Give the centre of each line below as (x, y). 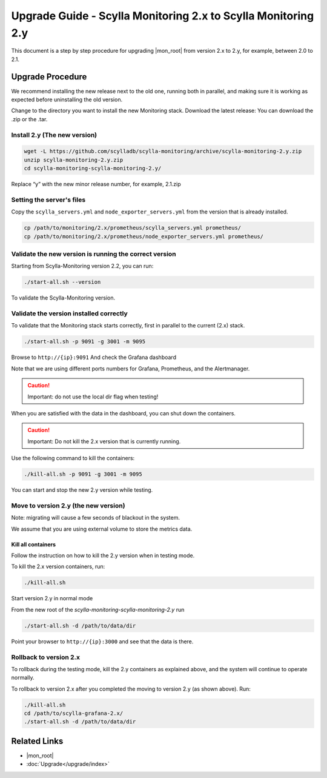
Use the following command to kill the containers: (73, 458)
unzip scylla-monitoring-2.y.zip (74, 160)
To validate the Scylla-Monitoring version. (63, 298)
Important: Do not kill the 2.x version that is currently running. (104, 441)
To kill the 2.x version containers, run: (58, 566)
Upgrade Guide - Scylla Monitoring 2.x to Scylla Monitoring (163, 16)
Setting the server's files (48, 200)
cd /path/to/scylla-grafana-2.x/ (74, 713)
